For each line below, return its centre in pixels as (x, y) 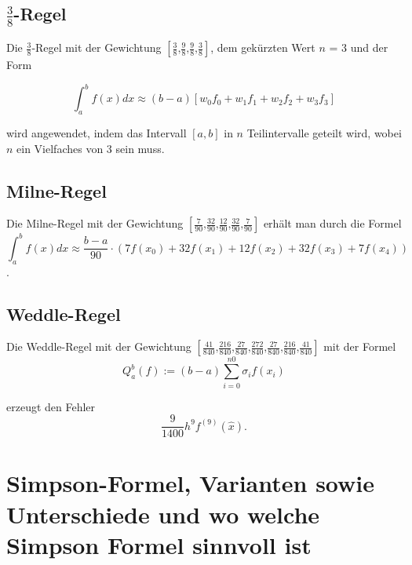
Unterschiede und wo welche (163, 514)
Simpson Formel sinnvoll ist (159, 544)
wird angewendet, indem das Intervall (97, 132)
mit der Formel (360, 346)
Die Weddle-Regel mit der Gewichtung (99, 346)
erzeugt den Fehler (51, 406)
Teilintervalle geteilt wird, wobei (324, 132)
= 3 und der (359, 47)
